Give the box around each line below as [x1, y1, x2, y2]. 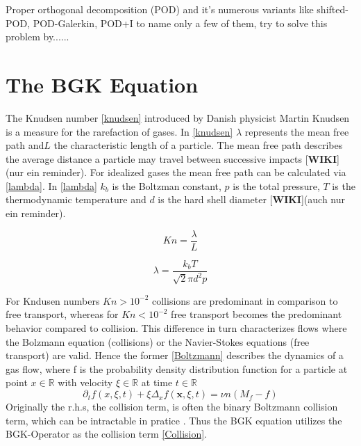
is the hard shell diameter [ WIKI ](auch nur [158, 192, 346, 207]
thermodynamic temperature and [6, 192, 146, 207]
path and [6, 138, 44, 152]
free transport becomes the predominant [171, 307, 342, 321]
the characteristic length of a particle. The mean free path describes [53, 138, 343, 152]
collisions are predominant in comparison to [151, 293, 338, 308]
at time [141, 375, 173, 390]
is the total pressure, [233, 178, 320, 193]
